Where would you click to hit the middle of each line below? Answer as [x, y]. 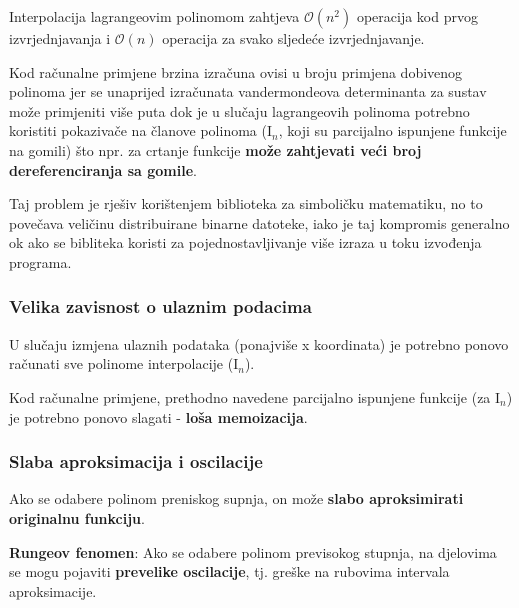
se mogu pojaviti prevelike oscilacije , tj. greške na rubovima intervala [229, 571]
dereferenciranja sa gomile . [103, 169]
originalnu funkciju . [77, 517]
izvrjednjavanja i [60, 38]
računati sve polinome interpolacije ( [121, 363]
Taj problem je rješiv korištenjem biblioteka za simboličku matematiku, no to [246, 203]
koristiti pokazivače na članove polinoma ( [138, 130]
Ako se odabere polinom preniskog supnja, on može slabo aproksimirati [236, 498]
